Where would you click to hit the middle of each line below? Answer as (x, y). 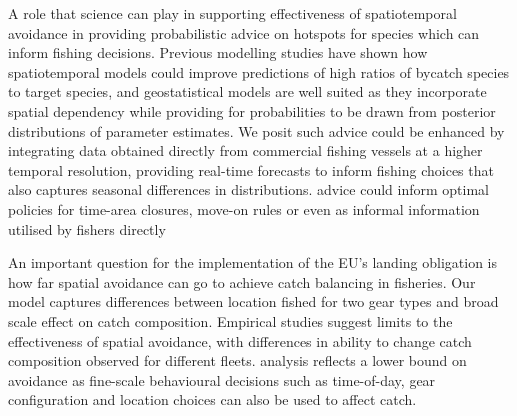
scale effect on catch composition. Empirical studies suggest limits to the (230, 320)
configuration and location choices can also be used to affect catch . (212, 399)
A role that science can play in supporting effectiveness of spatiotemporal (232, 13)
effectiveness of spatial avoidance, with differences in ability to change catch (240, 340)
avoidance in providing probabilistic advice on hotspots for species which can (244, 32)
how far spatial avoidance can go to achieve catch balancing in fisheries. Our (242, 281)
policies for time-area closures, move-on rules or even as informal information (244, 208)
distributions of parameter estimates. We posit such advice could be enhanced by (256, 130)
